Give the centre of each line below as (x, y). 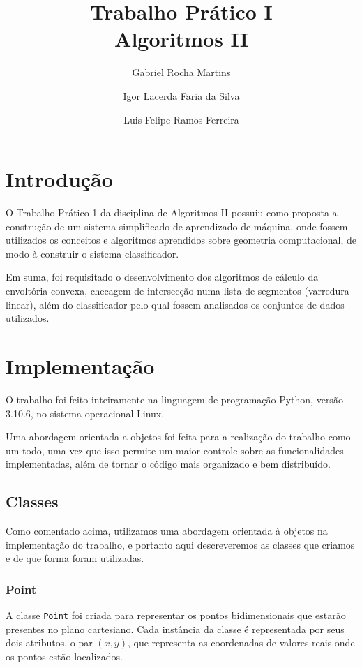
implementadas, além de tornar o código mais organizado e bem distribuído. (168, 464)
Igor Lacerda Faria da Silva (181, 95)
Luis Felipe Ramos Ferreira (181, 119)
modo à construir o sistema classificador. (92, 253)
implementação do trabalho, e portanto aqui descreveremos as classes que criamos (180, 544)
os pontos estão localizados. (64, 656)
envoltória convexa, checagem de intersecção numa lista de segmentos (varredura (178, 290)
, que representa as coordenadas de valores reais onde (241, 643)
